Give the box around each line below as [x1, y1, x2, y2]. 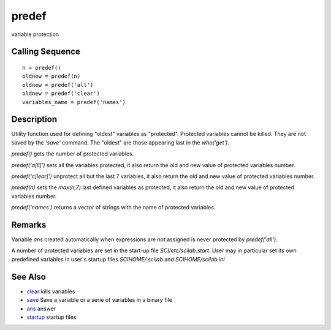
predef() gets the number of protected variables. [11, 150, 134, 157]
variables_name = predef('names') [22, 99, 126, 105]
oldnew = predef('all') [22, 81, 94, 88]
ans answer [26, 305, 56, 312]
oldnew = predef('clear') [22, 90, 101, 97]
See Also [11, 271, 46, 282]
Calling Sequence [11, 47, 81, 57]
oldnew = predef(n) [22, 73, 81, 80]
